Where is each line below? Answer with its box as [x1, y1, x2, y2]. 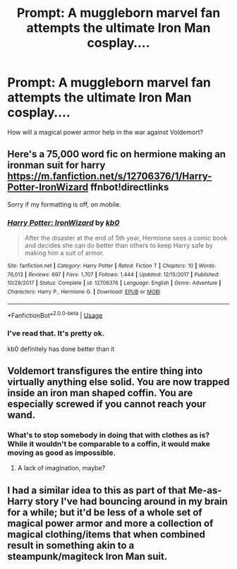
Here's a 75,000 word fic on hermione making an [7, 148, 226, 160]
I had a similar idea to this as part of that [7, 484, 187, 496]
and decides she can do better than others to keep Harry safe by [24, 241, 213, 250]
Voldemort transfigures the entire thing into [7, 365, 203, 377]
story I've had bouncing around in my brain [35, 495, 228, 507]
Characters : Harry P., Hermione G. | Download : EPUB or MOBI [7, 288, 161, 295]
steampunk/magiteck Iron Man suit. [7, 550, 168, 562]
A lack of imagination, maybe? [17, 464, 106, 472]
